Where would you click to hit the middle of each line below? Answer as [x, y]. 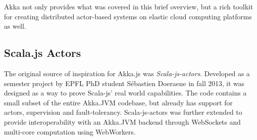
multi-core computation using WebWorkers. [70, 131]
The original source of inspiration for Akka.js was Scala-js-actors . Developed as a [127, 73]
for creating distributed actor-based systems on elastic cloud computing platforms [128, 16]
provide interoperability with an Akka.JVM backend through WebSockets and [123, 121]
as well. [15, 26]
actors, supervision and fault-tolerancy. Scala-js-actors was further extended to [123, 112]
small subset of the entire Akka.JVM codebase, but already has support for [118, 102]
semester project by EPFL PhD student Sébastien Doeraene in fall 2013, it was [124, 83]
